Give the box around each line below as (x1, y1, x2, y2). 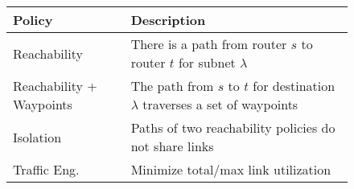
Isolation (13, 127, 62, 146)
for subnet (178, 53, 236, 72)
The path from (130, 76, 214, 95)
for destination (253, 76, 335, 95)
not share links (130, 137, 214, 155)
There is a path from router (130, 35, 287, 53)
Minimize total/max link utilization (130, 160, 331, 179)
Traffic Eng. (13, 160, 80, 179)
